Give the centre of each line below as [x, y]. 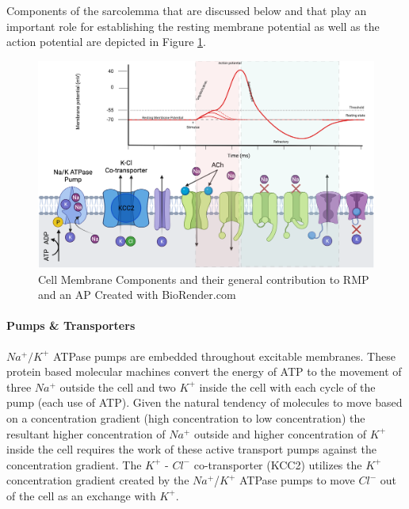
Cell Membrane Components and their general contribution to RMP [204, 279]
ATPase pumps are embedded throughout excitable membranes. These [224, 356]
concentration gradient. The [74, 464]
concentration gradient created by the [98, 480]
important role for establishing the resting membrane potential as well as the [193, 26]
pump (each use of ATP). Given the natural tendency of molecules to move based [204, 402]
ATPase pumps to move [297, 480]
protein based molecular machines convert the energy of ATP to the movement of [204, 371]
